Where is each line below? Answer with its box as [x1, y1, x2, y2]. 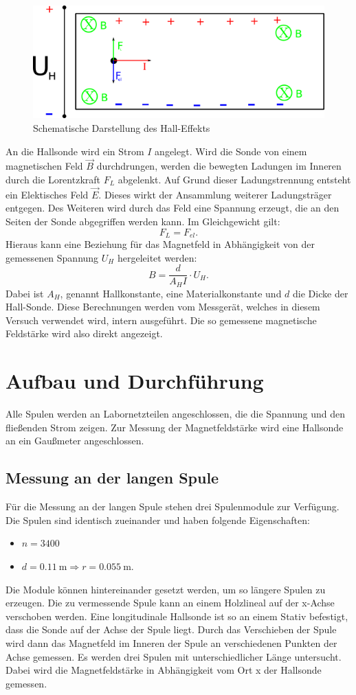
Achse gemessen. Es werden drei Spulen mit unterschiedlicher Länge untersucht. [5, 649, 342, 663]
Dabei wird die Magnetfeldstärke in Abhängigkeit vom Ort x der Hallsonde [5, 663, 322, 677]
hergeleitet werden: [117, 250, 197, 264]
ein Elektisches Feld [5, 187, 89, 201]
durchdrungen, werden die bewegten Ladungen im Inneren [96, 159, 342, 173]
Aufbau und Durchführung [5, 367, 264, 395]
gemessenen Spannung [5, 250, 99, 264]
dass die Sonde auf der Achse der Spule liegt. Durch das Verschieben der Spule [5, 622, 337, 637]
